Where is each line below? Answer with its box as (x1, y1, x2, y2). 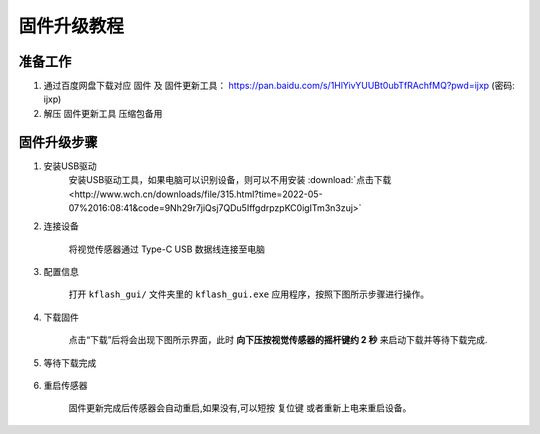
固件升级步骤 (18, 133, 98, 150)
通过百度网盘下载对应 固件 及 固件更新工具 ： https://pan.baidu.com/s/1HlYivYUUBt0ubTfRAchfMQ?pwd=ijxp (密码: (43, 80, 515, 92)
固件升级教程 (18, 15, 125, 37)
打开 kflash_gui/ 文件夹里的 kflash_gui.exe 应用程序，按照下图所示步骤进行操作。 (68, 288, 430, 300)
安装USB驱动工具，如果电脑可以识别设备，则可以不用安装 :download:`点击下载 (68, 174, 392, 186)
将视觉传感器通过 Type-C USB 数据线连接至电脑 (68, 243, 265, 255)
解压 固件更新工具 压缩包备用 (43, 107, 163, 119)
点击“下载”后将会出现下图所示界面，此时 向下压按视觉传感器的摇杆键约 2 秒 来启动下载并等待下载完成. (68, 334, 488, 346)
